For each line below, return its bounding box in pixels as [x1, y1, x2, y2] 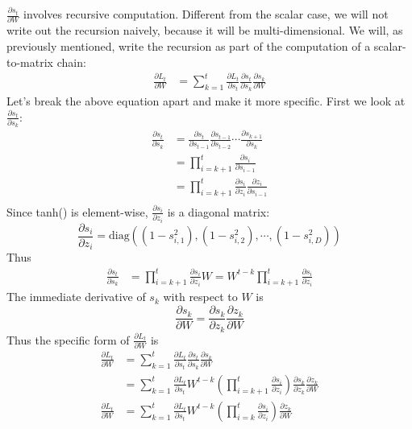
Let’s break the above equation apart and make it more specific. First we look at [6, 93, 406, 109]
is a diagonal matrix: [167, 203, 270, 220]
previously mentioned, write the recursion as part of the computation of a [6, 37, 371, 54]
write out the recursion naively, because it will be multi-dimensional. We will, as [6, 22, 403, 39]
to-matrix [6, 53, 53, 70]
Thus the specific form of [6, 331, 130, 348]
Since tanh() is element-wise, [6, 203, 148, 220]
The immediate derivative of [6, 288, 146, 305]
